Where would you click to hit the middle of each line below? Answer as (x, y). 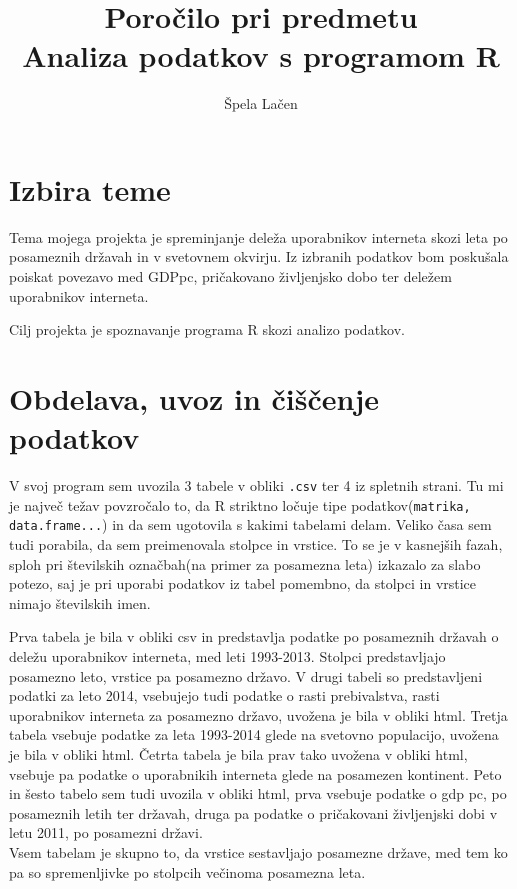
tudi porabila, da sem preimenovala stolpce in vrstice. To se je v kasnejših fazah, (256, 544)
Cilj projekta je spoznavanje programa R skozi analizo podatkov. (207, 329)
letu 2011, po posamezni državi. (106, 832)
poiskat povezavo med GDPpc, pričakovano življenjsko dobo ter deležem (230, 276)
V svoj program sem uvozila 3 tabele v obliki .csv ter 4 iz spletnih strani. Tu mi (256, 485)
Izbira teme (90, 188)
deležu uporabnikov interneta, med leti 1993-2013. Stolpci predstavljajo (227, 656)
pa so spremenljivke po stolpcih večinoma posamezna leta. (187, 871)
